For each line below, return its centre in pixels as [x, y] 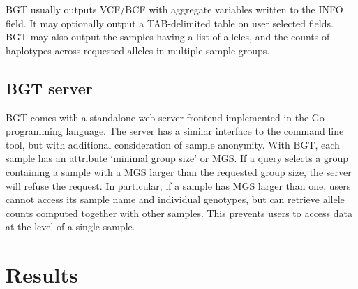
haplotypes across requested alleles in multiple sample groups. [138, 50]
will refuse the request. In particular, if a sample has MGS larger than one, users [178, 185]
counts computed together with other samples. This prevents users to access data [179, 213]
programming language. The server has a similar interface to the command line [175, 131]
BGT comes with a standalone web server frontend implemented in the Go [165, 117]
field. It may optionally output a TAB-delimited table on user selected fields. [170, 23]
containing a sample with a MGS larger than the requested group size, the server [179, 171]
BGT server [49, 88]
